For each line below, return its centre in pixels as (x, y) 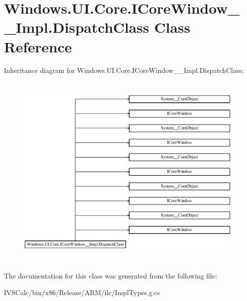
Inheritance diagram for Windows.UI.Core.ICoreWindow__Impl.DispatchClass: (124, 70)
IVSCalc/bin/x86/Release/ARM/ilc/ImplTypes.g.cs (82, 292)
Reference (38, 46)
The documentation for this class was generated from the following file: (111, 276)
